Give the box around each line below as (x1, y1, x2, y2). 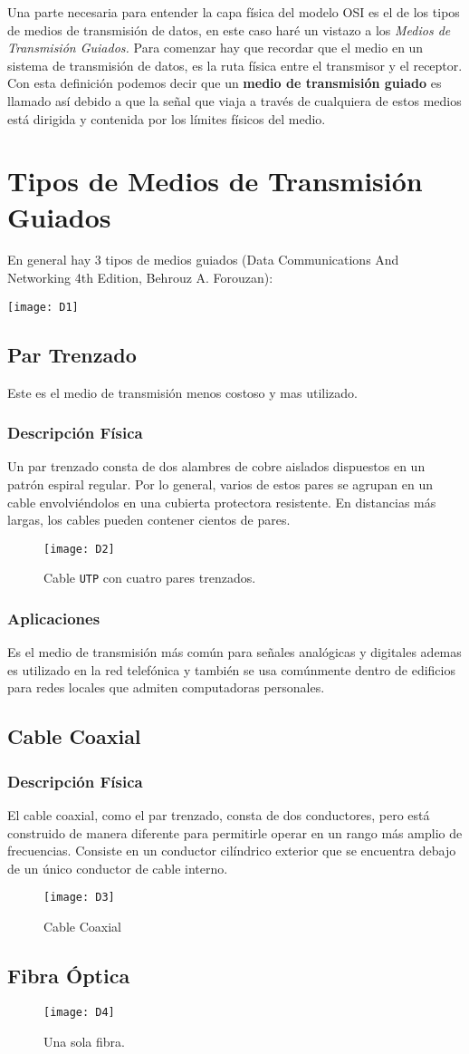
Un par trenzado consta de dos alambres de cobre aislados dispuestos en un (7, 457, 426, 476)
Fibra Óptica (7, 962, 130, 990)
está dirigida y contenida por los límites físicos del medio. (7, 109, 326, 128)
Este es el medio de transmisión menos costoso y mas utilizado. (7, 382, 358, 401)
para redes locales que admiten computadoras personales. (7, 678, 325, 697)
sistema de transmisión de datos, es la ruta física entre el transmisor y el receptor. (7, 55, 463, 74)
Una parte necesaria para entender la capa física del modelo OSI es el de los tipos (7, 3, 460, 21)
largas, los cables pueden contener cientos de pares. (7, 510, 291, 529)
